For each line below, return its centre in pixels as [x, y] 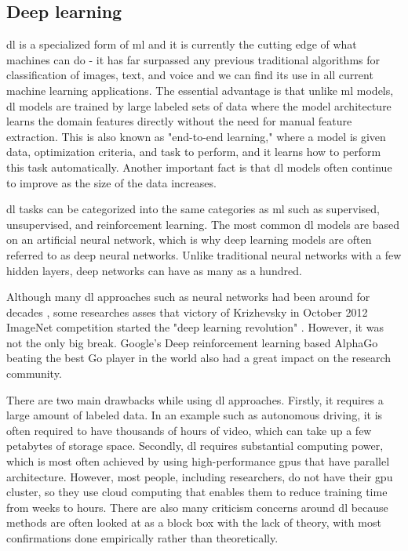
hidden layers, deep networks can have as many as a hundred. [154, 270]
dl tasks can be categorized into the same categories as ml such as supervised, [193, 209]
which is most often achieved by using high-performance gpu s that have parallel [198, 461]
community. [34, 373]
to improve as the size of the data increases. [111, 182]
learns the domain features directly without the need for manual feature [179, 121]
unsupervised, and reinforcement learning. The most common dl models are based [203, 224]
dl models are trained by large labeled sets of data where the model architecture [199, 105]
